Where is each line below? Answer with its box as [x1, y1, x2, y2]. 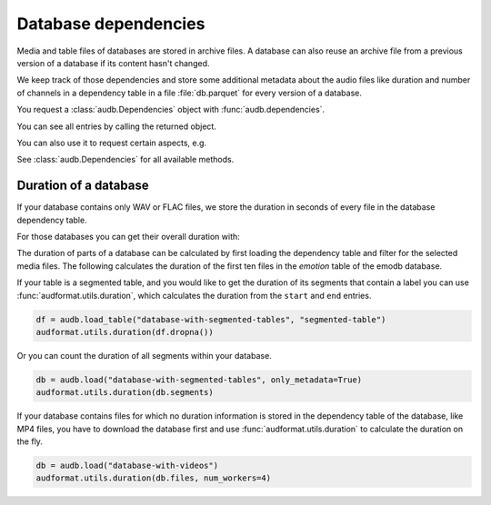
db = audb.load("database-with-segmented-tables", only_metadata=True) [35, 374, 363, 385]
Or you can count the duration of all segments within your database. [16, 350, 272, 361]
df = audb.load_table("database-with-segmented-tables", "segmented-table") [35, 314, 386, 324]
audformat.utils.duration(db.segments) [35, 387, 214, 398]
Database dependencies [16, 14, 205, 34]
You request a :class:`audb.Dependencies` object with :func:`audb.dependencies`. [16, 104, 326, 115]
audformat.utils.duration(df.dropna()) [35, 327, 214, 337]
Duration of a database [16, 178, 149, 193]
